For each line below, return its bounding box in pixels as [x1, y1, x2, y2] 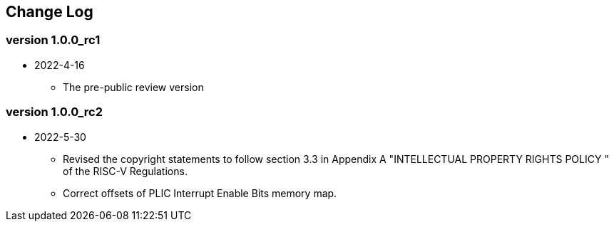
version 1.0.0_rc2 [6, 105, 103, 120]
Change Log [6, 3, 93, 21]
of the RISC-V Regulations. [63, 164, 188, 177]
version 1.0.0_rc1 [6, 33, 101, 48]
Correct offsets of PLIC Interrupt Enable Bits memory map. [63, 186, 337, 199]
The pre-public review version [63, 80, 204, 93]
